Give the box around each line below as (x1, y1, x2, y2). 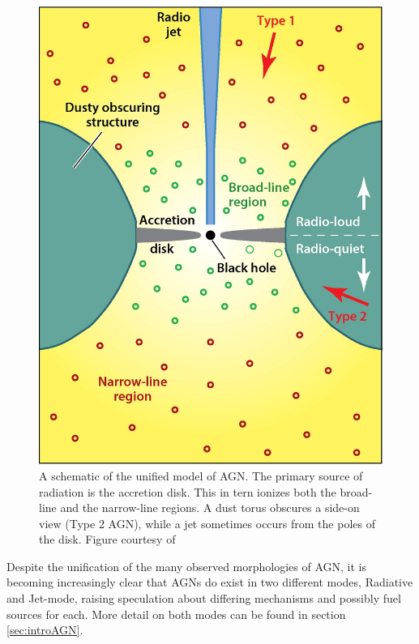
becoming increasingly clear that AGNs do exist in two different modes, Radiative (6, 574, 413, 591)
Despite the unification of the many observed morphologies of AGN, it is (6, 557, 367, 574)
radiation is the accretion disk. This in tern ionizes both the (39, 483, 336, 500)
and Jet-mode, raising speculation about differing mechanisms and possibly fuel (6, 590, 401, 607)
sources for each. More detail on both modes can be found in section (6, 605, 346, 622)
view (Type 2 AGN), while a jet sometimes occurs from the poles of (39, 514, 375, 531)
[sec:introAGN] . (6, 621, 83, 638)
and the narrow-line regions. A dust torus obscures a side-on (60, 499, 360, 516)
